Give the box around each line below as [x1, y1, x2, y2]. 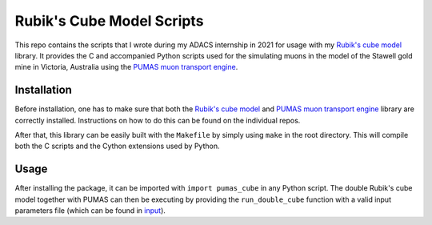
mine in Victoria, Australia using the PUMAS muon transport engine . [14, 62, 238, 72]
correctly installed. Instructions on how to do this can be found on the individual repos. [14, 115, 301, 125]
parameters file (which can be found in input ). [14, 206, 166, 215]
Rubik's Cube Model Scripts [14, 12, 204, 30]
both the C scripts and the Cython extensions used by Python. [14, 141, 220, 151]
